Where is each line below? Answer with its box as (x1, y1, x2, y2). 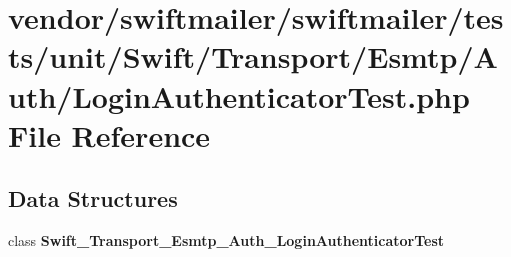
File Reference (8, 114, 211, 155)
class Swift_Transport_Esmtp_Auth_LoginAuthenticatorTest (8, 230, 445, 251)
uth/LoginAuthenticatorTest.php (8, 75, 470, 116)
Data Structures (8, 183, 178, 214)
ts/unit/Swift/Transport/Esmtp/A (8, 36, 498, 77)
